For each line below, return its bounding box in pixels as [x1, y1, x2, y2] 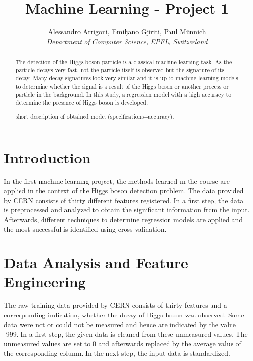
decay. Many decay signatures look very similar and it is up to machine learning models [15, 74, 238, 82]
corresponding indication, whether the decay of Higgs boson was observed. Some [4, 310, 244, 319]
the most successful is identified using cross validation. [4, 224, 167, 234]
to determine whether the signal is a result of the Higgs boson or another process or [15, 82, 229, 90]
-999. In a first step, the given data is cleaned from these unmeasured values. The [4, 329, 248, 339]
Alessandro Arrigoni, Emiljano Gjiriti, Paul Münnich [48, 26, 206, 37]
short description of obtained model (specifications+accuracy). [15, 112, 174, 120]
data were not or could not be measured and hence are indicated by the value [4, 319, 236, 329]
